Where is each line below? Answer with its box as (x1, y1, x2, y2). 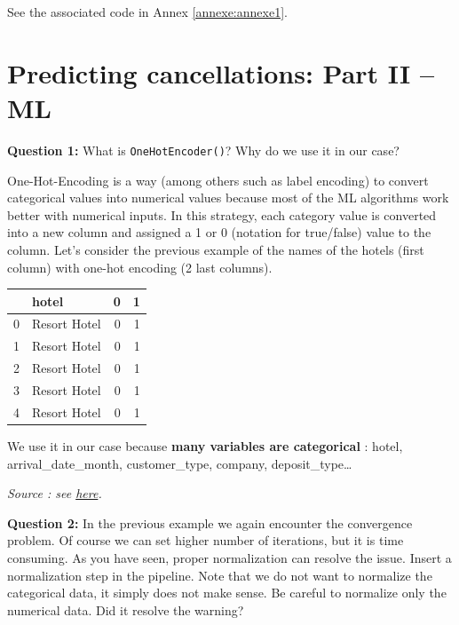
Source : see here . (7, 484, 102, 502)
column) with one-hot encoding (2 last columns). (7, 257, 273, 276)
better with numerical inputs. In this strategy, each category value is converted (7, 205, 437, 224)
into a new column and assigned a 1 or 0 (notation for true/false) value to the (7, 223, 431, 241)
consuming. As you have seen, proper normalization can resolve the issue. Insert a (7, 548, 452, 566)
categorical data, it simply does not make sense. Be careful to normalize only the (7, 583, 447, 602)
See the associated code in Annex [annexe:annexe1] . (7, 3, 288, 20)
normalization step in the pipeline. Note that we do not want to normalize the (7, 566, 432, 584)
